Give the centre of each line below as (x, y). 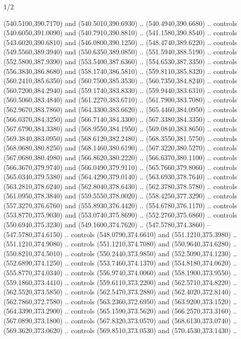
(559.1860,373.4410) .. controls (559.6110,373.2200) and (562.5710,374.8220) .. (120, 282)
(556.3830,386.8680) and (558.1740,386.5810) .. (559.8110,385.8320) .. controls (120, 71)
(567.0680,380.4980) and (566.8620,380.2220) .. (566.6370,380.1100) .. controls (120, 157)
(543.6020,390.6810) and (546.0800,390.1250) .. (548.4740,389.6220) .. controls (120, 42)
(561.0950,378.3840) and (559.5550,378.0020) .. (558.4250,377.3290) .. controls (120, 196)
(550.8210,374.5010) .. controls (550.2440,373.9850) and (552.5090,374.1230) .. (120, 253)
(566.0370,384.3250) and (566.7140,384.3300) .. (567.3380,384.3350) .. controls (120, 119)
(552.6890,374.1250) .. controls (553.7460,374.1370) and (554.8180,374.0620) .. (120, 263)
